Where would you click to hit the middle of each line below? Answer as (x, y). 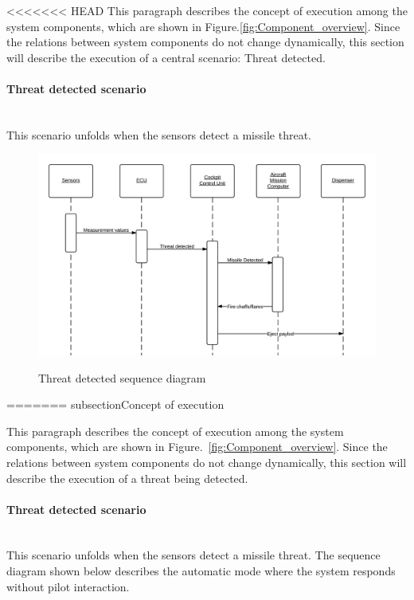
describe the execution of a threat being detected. (127, 478)
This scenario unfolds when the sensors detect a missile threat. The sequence (193, 555)
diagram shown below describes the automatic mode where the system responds (201, 571)
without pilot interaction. (68, 586)
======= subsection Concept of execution (115, 404)
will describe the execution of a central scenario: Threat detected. (166, 57)
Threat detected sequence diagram (122, 377)
